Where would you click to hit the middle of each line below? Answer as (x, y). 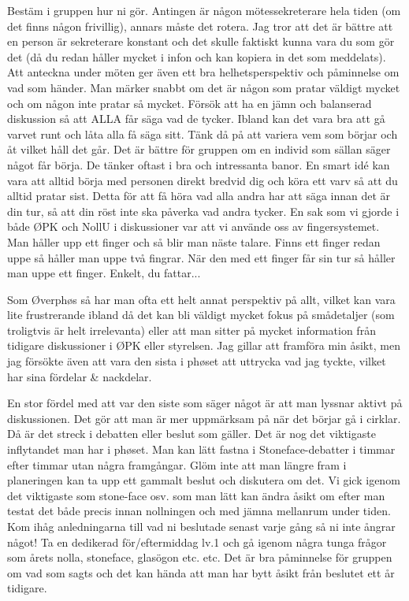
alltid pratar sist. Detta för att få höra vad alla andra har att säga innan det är (199, 196)
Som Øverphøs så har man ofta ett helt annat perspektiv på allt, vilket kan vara (201, 299)
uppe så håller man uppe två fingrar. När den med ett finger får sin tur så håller (201, 257)
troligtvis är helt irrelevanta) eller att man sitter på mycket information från (191, 330)
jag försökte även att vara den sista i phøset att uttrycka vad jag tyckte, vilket (197, 361)
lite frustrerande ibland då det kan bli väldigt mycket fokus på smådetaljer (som (201, 315)
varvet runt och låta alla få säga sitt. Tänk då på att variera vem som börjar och (203, 134)
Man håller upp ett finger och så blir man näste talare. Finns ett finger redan (194, 241)
